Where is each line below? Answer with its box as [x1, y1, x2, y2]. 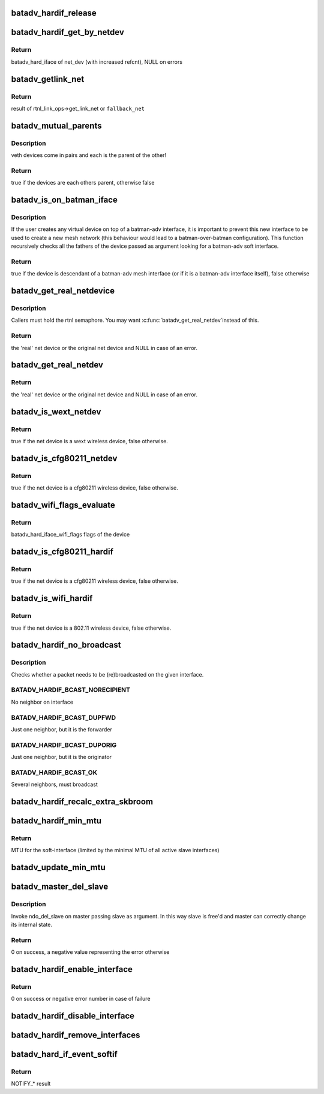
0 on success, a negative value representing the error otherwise [11, 948, 170, 956]
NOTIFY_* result [11, 1080, 51, 1087]
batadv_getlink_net [11, 74, 85, 84]
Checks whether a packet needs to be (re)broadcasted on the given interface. [11, 671, 204, 678]
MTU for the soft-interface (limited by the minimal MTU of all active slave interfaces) [11, 847, 220, 854]
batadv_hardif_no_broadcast [11, 640, 121, 650]
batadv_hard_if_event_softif [11, 1049, 118, 1060]
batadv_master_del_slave [11, 882, 109, 892]
